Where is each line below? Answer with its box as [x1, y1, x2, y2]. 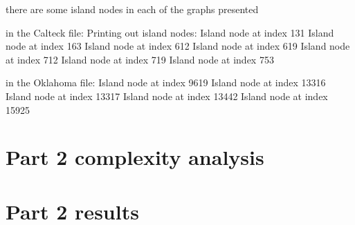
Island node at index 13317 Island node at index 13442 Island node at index [6, 88, 328, 103]
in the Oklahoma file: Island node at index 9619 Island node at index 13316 [6, 75, 326, 90]
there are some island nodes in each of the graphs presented [6, 2, 259, 16]
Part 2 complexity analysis [6, 143, 264, 171]
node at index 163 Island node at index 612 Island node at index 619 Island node [6, 39, 350, 53]
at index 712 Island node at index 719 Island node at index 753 [6, 52, 274, 66]
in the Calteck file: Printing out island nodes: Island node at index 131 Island [6, 25, 334, 39]
